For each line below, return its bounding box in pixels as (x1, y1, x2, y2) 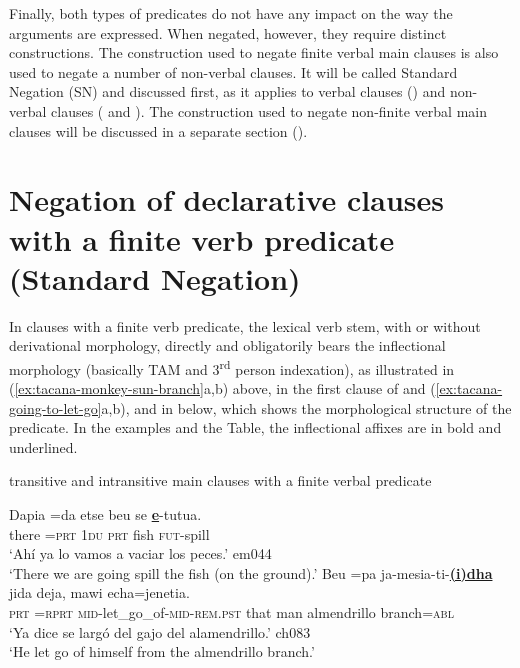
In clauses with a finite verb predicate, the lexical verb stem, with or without (9, 315, 481, 336)
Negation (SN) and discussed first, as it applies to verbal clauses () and (9, 81, 446, 102)
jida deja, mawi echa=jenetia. (9, 582, 190, 603)
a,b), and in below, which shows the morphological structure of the (101, 397, 512, 418)
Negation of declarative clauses (9, 179, 444, 220)
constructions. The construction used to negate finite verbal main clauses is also (9, 42, 499, 63)
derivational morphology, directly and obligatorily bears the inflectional (9, 335, 446, 356)
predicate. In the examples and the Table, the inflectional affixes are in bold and (9, 417, 502, 438)
